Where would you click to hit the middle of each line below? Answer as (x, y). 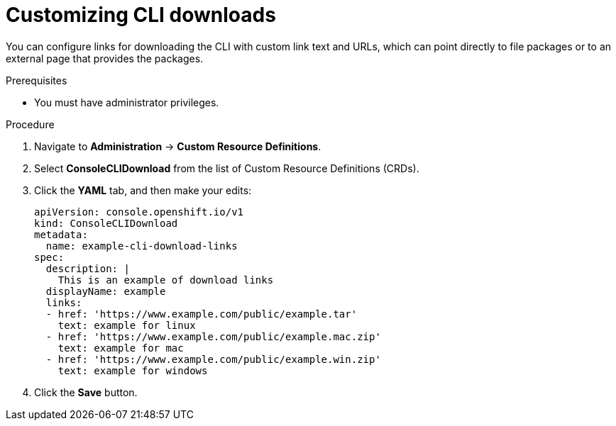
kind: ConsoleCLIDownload (106, 223)
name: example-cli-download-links (142, 246)
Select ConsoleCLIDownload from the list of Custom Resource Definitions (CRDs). (227, 168)
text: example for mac (121, 348)
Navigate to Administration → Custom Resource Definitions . (178, 146)
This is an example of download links (166, 280)
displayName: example (106, 291)
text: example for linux (127, 325)
